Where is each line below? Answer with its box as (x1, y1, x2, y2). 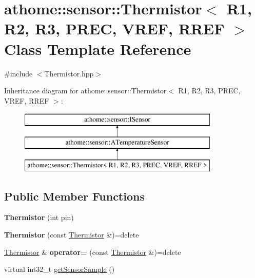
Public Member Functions (4, 188, 145, 204)
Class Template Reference (4, 38, 191, 59)
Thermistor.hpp (44, 68, 94, 78)
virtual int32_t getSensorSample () (4, 264, 115, 274)
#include (4, 68, 33, 78)
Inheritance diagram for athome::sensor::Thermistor (4, 85, 167, 96)
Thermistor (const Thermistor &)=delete (4, 229, 139, 240)
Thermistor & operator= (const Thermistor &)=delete (4, 246, 181, 257)
